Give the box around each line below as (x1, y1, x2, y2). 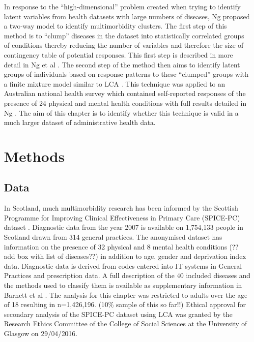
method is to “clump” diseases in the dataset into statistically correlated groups (4, 30, 244, 40)
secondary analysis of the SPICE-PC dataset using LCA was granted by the (4, 309, 233, 319)
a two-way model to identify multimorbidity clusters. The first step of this (4, 21, 227, 31)
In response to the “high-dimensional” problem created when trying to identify (4, 1, 241, 11)
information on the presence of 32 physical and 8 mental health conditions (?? (4, 241, 239, 251)
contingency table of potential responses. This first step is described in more (4, 49, 233, 60)
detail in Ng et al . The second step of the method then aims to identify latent (4, 59, 240, 69)
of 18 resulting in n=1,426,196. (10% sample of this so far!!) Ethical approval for (4, 299, 246, 310)
